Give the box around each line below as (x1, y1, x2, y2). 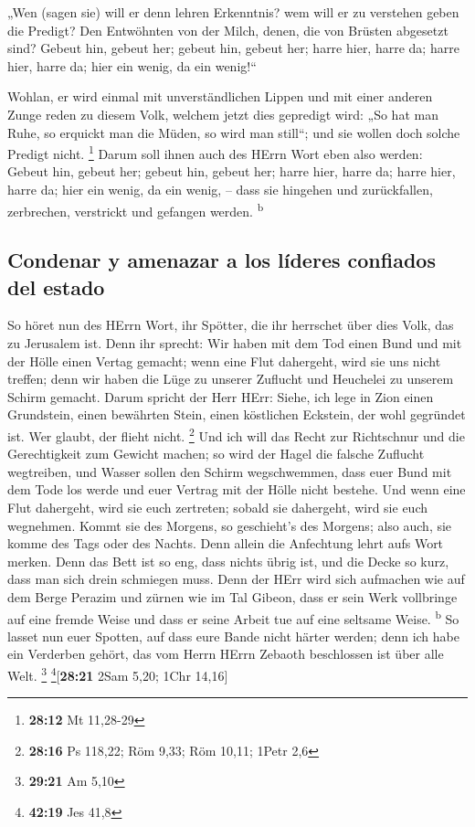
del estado (7, 272, 105, 301)
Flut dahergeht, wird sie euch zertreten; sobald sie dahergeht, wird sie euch (7, 498, 427, 517)
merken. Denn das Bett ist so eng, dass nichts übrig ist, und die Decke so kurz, (7, 551, 449, 570)
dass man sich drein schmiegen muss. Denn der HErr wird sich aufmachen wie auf (7, 569, 465, 588)
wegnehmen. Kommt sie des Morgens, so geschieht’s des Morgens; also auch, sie (7, 515, 452, 535)
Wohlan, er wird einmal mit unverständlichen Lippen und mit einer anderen (7, 87, 433, 106)
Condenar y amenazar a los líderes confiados (7, 246, 436, 274)
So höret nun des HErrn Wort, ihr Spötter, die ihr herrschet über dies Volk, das (7, 315, 454, 334)
